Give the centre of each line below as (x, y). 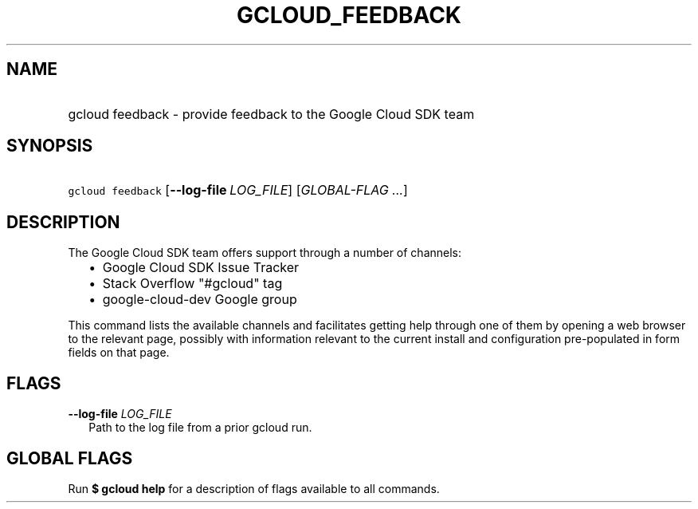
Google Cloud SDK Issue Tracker (201, 268)
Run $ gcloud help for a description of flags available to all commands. (254, 488)
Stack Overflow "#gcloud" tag (192, 284)
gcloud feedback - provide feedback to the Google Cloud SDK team (271, 114)
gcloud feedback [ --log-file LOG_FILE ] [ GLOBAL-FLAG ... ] (238, 190)
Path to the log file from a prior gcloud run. (200, 428)
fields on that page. (119, 353)
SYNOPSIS (50, 146)
